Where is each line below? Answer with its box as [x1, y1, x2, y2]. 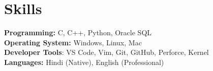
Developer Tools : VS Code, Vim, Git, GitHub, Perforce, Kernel [4, 47, 209, 57]
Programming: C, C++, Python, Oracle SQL [4, 27, 152, 38]
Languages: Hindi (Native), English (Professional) [4, 56, 164, 67]
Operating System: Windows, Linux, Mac [4, 37, 142, 47]
